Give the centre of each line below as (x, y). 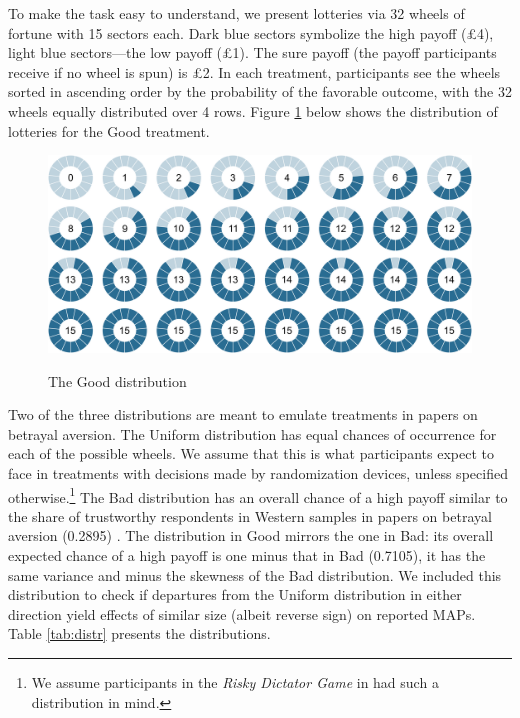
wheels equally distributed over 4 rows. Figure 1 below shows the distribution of (253, 110)
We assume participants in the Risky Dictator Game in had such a (235, 682)
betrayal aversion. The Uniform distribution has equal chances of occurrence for (252, 433)
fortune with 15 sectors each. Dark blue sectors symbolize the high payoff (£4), (251, 32)
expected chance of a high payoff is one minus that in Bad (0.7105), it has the (247, 555)
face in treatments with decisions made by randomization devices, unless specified (258, 473)
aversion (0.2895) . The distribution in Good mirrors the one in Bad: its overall (251, 535)
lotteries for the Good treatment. (109, 130)
